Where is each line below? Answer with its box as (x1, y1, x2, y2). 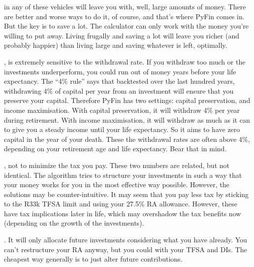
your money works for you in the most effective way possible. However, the (4, 179, 229, 190)
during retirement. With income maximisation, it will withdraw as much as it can (4, 114, 250, 125)
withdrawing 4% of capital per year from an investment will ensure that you (4, 85, 234, 96)
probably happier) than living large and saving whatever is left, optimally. (4, 40, 227, 50)
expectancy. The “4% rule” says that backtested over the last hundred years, (4, 76, 235, 86)
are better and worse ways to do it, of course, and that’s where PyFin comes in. (4, 11, 245, 21)
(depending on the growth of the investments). (4, 218, 144, 228)
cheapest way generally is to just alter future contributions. (4, 254, 183, 264)
